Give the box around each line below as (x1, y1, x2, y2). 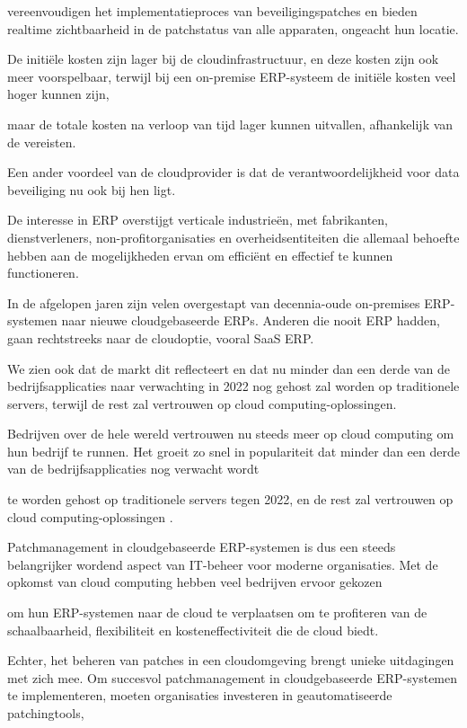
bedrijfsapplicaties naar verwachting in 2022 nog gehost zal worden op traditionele (7, 377, 460, 395)
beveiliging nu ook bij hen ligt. (7, 180, 176, 199)
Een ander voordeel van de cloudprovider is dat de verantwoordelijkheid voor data (7, 163, 460, 182)
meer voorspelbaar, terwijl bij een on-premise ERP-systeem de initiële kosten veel (7, 67, 456, 85)
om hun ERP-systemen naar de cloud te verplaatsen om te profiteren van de (7, 603, 427, 622)
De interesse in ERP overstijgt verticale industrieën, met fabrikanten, (7, 210, 389, 229)
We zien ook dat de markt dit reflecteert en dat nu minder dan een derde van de (7, 359, 450, 377)
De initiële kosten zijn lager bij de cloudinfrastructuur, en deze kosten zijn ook (7, 49, 439, 68)
